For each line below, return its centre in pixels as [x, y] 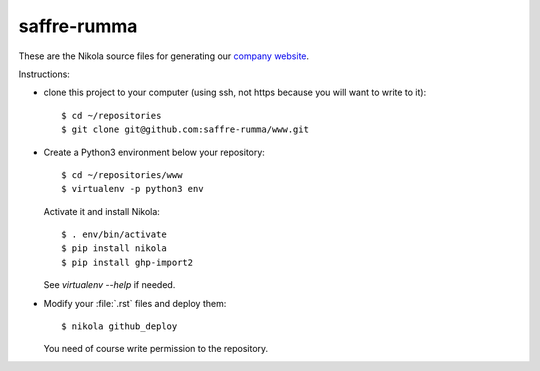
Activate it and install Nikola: [101, 211]
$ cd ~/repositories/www [122, 174]
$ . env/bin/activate [114, 234]
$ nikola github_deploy [119, 326]
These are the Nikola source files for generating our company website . [164, 56]
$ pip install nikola [114, 248]
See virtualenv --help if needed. [109, 285]
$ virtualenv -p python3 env [132, 189]
